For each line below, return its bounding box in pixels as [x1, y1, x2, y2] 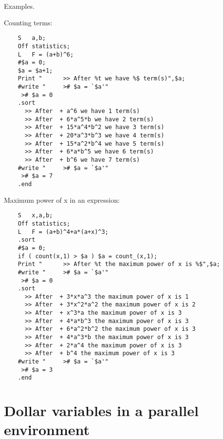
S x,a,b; [18, 212, 53, 219]
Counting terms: [4, 17, 53, 27]
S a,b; [18, 35, 46, 42]
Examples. [4, 1, 35, 11]
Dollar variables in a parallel [4, 401, 199, 420]
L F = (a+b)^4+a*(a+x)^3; [18, 228, 109, 235]
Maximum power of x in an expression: [4, 194, 120, 205]
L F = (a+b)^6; [18, 51, 74, 58]
